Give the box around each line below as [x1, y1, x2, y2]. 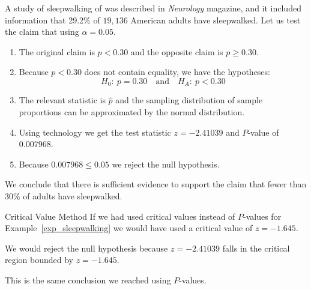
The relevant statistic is [19, 94, 106, 106]
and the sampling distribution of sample [115, 94, 263, 106]
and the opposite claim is [130, 45, 223, 58]
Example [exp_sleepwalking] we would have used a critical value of [5, 222, 253, 234]
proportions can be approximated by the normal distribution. [19, 106, 245, 118]
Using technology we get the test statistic [19, 125, 171, 138]
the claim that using [5, 25, 79, 38]
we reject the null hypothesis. [112, 157, 220, 170]
